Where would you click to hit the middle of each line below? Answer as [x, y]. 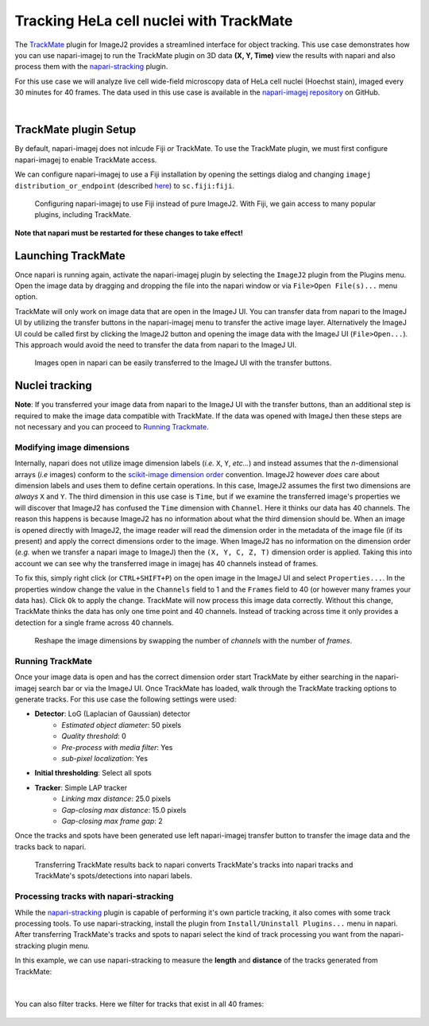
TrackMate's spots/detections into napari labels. [113, 876]
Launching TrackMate [70, 256]
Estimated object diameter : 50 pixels [122, 725]
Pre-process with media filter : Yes [117, 747]
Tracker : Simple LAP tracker [81, 787]
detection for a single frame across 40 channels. [94, 622]
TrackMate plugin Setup [75, 130]
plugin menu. [68, 946]
